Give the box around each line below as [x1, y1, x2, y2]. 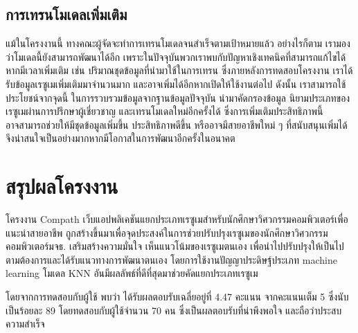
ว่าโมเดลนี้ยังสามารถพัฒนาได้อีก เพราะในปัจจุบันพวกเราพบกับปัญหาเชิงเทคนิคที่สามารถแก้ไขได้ [6, 49, 346, 64]
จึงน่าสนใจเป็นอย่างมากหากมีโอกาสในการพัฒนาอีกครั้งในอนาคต [6, 131, 235, 145]
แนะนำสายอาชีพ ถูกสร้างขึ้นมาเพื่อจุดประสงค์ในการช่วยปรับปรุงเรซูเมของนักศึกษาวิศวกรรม [6, 225, 328, 240]
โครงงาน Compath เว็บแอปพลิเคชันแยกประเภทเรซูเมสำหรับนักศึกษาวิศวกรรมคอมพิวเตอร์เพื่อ [6, 212, 348, 226]
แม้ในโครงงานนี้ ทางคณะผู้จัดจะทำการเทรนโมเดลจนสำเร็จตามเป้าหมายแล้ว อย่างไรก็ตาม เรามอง [6, 36, 350, 51]
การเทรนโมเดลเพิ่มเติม [6, 3, 127, 25]
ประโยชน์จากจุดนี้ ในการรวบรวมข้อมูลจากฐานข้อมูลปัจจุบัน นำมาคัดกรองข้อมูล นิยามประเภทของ [6, 90, 350, 105]
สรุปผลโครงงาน [6, 172, 118, 200]
